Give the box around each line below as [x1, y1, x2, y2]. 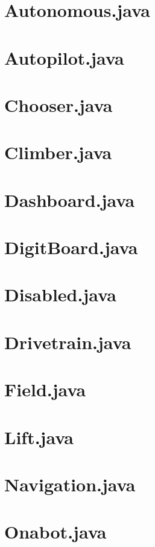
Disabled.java [4, 282, 116, 307]
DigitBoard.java [4, 235, 138, 260]
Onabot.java [4, 519, 107, 544]
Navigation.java [4, 471, 136, 496]
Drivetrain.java [4, 329, 131, 354]
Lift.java [4, 424, 74, 449]
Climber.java [4, 140, 112, 165]
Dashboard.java [4, 187, 135, 212]
